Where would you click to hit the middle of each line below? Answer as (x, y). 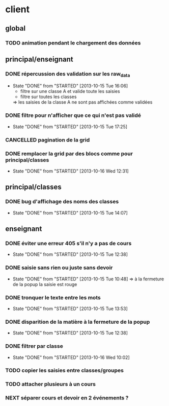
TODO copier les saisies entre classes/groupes (64, 370)
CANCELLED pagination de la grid (48, 140)
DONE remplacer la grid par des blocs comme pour (69, 153)
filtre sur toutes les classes (48, 97)
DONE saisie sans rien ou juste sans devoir (59, 268)
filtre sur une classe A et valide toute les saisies (70, 91)
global (16, 28)
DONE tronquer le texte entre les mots (53, 297)
